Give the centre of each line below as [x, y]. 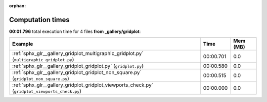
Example [22, 44]
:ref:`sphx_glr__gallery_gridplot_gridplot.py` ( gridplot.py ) [78, 66]
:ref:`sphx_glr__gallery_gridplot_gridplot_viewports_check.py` [83, 85]
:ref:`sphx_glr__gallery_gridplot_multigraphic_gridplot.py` [78, 53]
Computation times [39, 20]
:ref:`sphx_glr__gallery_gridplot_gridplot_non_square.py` [77, 73]
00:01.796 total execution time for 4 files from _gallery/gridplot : [75, 31]
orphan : [18, 6]
